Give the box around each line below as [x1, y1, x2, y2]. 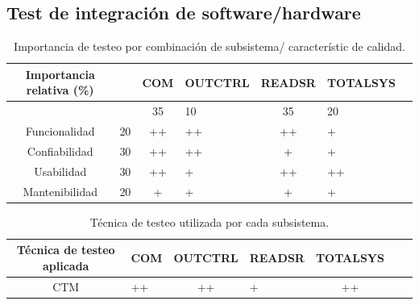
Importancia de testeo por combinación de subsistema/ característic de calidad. [14, 38, 405, 55]
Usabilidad [34, 162, 87, 179]
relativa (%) [26, 81, 94, 98]
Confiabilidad [27, 142, 93, 159]
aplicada [42, 257, 89, 274]
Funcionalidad [25, 123, 95, 140]
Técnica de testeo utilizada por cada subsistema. [89, 213, 330, 230]
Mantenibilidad [23, 182, 97, 199]
